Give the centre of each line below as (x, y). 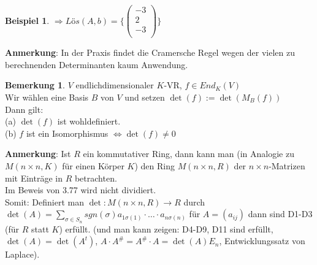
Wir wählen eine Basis (47, 97)
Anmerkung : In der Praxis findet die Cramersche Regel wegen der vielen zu (150, 52)
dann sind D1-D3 (280, 214)
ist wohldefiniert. (89, 121)
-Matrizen (287, 165)
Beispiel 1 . (27, 20)
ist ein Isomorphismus (67, 133)
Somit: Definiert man (44, 202)
